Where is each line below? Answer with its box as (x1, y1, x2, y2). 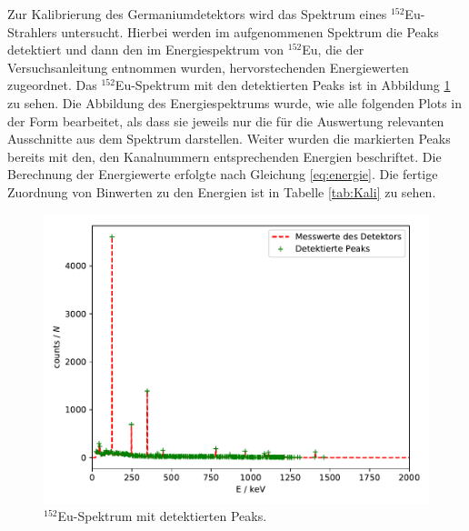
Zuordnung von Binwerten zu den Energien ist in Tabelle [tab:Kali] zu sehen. (7, 182, 436, 201)
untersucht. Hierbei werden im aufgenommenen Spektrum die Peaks (61, 22, 439, 41)
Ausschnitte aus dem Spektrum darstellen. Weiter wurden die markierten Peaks (7, 129, 451, 148)
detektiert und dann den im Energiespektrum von (7, 40, 284, 59)
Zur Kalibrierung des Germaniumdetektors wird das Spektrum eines (7, 5, 387, 23)
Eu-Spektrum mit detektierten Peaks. (57, 506, 267, 526)
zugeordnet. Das (7, 75, 97, 95)
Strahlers (7, 22, 57, 41)
